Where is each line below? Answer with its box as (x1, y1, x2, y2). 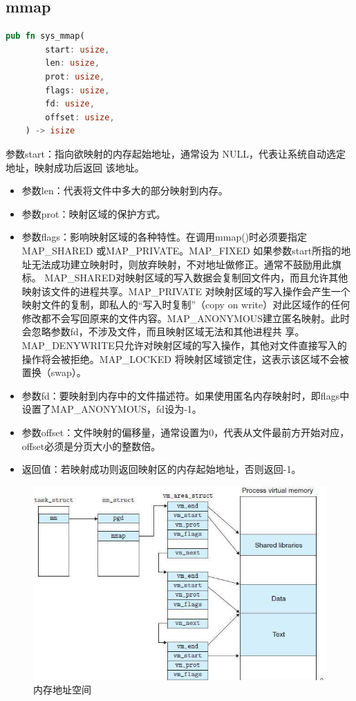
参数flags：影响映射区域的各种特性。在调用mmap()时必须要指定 (21, 230, 308, 244)
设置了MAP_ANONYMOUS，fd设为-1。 (21, 402, 202, 416)
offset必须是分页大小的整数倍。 (21, 438, 161, 453)
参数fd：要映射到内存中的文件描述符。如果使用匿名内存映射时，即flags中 (21, 388, 350, 402)
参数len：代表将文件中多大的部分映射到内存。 (21, 183, 228, 198)
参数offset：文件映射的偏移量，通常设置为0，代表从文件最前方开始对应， (21, 425, 350, 440)
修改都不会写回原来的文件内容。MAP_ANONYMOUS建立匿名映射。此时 (21, 310, 350, 325)
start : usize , (45, 44, 110, 55)
